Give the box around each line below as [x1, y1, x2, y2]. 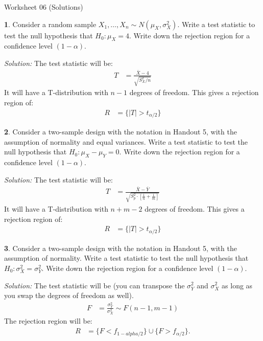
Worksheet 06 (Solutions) [4, 2, 83, 12]
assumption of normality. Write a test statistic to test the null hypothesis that [4, 253, 249, 263]
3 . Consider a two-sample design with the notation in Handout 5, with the [4, 242, 237, 253]
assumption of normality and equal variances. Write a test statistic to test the [4, 136, 248, 147]
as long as [222, 280, 253, 290]
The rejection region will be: [4, 315, 92, 326]
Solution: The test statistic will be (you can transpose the [4, 280, 185, 290]
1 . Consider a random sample [4, 18, 97, 29]
